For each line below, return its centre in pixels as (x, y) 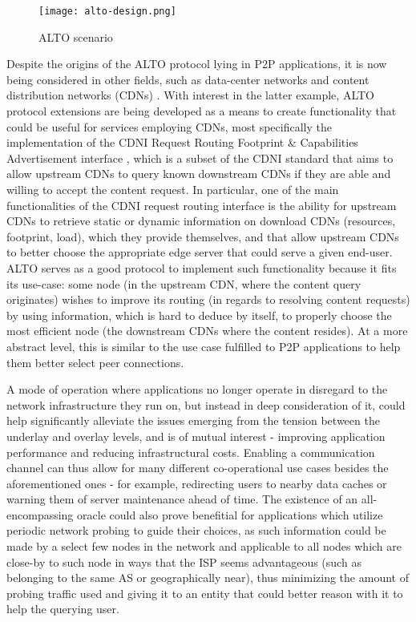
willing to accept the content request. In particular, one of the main (173, 189)
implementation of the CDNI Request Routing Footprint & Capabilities (182, 142)
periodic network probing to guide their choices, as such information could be (196, 530)
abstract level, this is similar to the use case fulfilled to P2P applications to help (204, 346)
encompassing (40, 514)
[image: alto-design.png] (107, 11)
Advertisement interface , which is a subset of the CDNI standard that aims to (200, 158)
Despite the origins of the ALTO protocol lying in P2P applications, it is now (197, 64)
